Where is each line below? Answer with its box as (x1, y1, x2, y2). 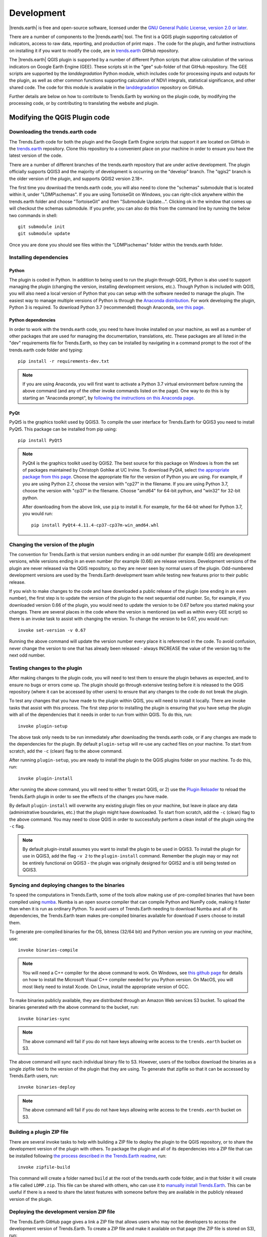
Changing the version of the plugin (9, 541, 94, 548)
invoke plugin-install (18, 775, 73, 781)
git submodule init (18, 224, 65, 230)
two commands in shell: (9, 212, 58, 218)
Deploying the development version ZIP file (9, 1208, 115, 1215)
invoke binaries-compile (18, 948, 78, 953)
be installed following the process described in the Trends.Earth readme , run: (9, 1153, 167, 1159)
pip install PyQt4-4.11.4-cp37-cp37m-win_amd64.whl (31, 522, 159, 528)
